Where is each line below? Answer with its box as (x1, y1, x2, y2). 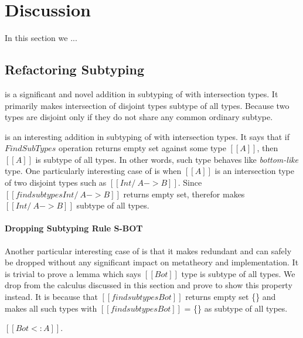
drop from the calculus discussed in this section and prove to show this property (5, 279, 292, 291)
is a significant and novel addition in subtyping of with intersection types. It (5, 87, 278, 100)
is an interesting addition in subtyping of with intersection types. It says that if (5, 130, 290, 142)
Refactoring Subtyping (5, 60, 145, 78)
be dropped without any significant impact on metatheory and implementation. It (5, 256, 299, 268)
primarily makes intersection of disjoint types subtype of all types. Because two (5, 99, 290, 111)
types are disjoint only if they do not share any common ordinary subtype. (5, 111, 273, 123)
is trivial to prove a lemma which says (5, 267, 141, 279)
